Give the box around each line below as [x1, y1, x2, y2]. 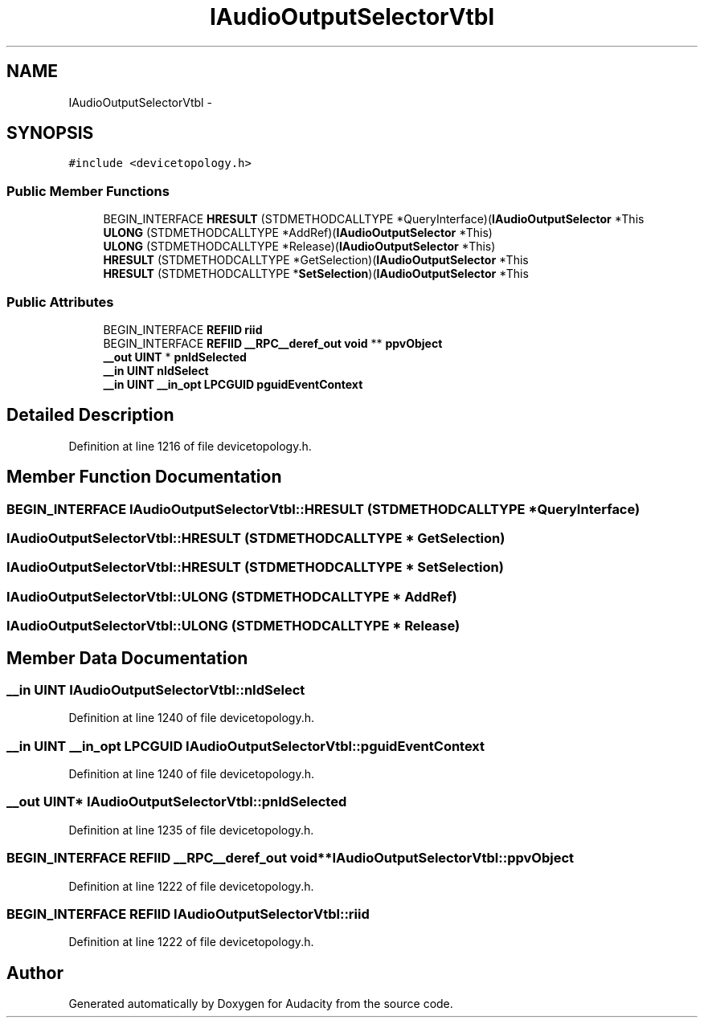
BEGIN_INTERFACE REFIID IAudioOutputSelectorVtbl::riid [6, 905, 370, 922]
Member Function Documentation [6, 467, 282, 488]
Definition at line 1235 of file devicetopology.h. [68, 822, 314, 837]
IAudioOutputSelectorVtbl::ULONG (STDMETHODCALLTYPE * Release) [6, 618, 460, 634]
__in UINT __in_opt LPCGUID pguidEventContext [103, 377, 363, 391]
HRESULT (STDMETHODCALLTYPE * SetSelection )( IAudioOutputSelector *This [103, 267, 529, 281]
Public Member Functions [6, 182, 170, 199]
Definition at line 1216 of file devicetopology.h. [68, 439, 312, 453]
